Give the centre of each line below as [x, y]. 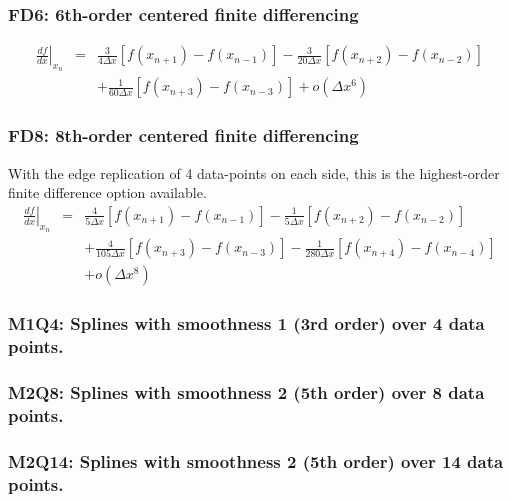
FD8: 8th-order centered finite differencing [183, 135]
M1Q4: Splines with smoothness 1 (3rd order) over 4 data [246, 323]
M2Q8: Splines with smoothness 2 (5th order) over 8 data [246, 391]
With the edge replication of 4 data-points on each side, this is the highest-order [254, 172]
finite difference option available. [107, 192]
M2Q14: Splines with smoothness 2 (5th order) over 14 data [256, 460]
